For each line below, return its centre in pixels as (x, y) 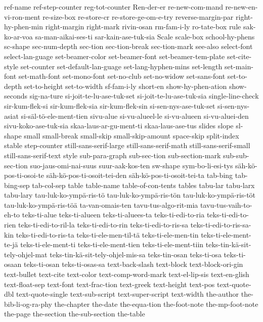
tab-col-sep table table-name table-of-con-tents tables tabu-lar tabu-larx (143, 185)
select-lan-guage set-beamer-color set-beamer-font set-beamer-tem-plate (115, 56)
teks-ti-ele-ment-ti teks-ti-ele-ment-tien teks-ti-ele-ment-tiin (112, 244)
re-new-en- (242, 7)
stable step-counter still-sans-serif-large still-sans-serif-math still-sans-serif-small (127, 145)
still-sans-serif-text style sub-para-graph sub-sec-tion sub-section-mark (113, 155)
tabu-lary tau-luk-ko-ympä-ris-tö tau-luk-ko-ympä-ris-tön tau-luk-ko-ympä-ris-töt (130, 195)
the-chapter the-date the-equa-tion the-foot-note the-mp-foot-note (156, 304)
